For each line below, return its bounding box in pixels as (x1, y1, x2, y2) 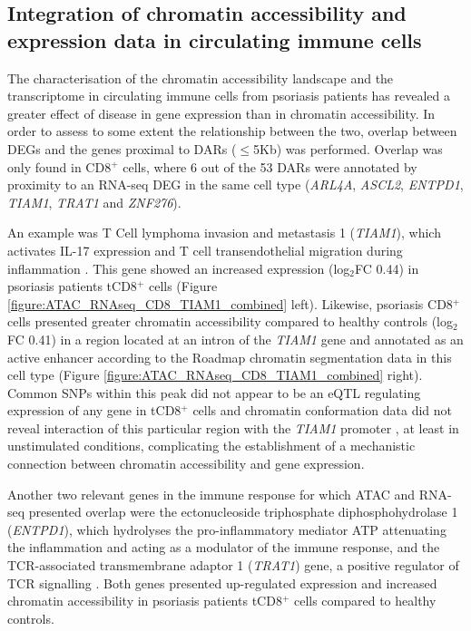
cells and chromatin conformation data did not (192, 401, 453, 420)
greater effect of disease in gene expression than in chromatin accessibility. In (7, 103, 436, 122)
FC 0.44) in (354, 258, 419, 277)
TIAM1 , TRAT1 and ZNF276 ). (7, 192, 182, 211)
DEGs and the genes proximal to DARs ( (7, 139, 237, 158)
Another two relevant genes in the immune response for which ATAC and (7, 484, 416, 503)
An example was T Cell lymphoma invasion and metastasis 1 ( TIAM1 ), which (7, 223, 441, 242)
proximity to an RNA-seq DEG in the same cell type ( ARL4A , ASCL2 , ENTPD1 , (7, 175, 464, 194)
